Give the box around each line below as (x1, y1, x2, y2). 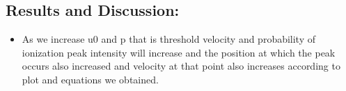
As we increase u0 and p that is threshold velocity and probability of (22, 32, 316, 46)
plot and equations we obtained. (22, 72, 159, 86)
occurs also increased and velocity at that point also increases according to (22, 59, 340, 73)
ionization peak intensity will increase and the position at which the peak (22, 45, 336, 59)
